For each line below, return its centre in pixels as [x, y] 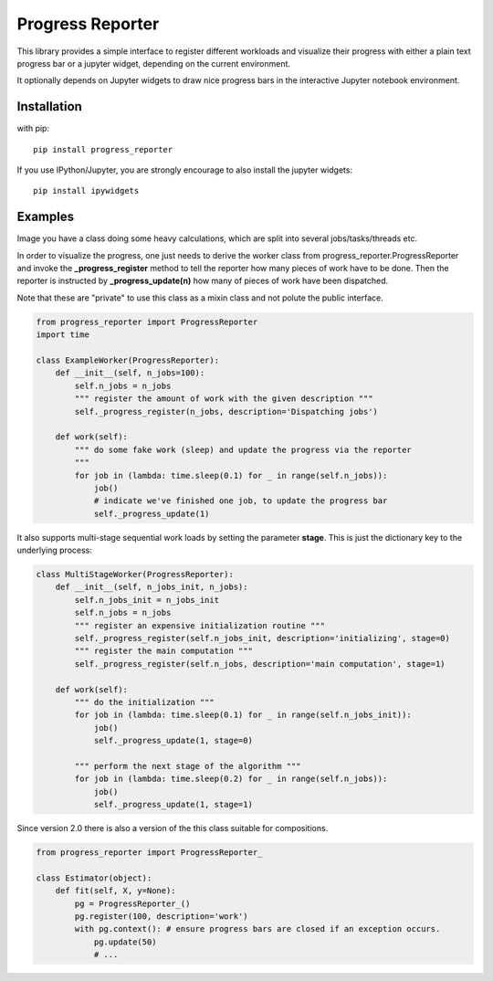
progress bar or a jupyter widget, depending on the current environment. [154, 63]
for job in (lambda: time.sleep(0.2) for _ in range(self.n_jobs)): [231, 779]
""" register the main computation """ [163, 651]
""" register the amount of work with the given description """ [224, 399]
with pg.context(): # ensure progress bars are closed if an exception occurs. [257, 929]
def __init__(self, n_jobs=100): [130, 373]
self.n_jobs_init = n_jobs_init [147, 600]
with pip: [33, 129]
